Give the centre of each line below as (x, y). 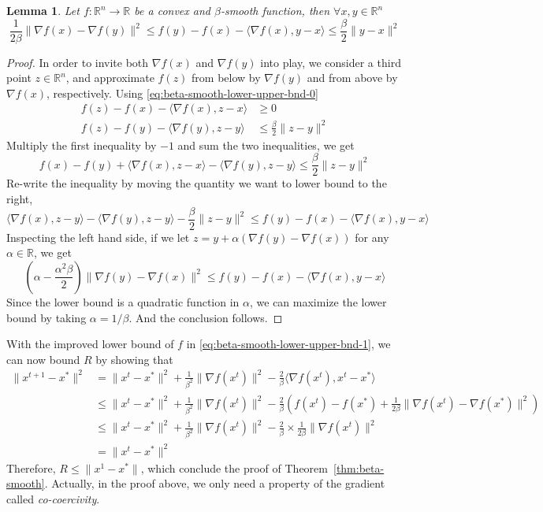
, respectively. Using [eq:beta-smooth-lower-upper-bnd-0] (182, 93)
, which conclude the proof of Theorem (234, 467)
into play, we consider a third (331, 62)
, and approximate (110, 78)
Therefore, (31, 467)
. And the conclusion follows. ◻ (206, 317)
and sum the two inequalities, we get (266, 145)
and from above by (352, 78)
